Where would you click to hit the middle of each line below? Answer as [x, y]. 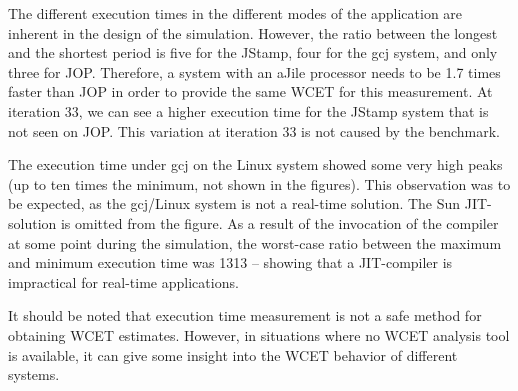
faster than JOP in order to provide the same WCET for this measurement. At [250, 91]
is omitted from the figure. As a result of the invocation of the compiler [279, 222]
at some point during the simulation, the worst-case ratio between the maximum [255, 242]
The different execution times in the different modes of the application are [235, 13]
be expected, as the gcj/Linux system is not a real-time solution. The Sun [234, 203]
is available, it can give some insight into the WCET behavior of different [233, 354]
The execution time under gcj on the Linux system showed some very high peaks [255, 164]
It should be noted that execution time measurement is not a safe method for [245, 315]
